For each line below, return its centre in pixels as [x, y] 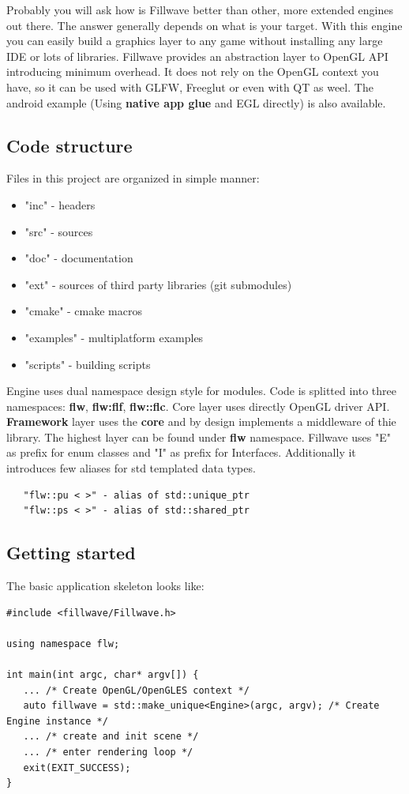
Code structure [69, 145]
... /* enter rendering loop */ [108, 752]
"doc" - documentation [79, 258]
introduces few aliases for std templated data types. [131, 468]
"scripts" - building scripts [88, 364]
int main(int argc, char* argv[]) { [103, 675]
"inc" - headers [60, 204]
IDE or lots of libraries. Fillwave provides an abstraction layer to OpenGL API [197, 56]
